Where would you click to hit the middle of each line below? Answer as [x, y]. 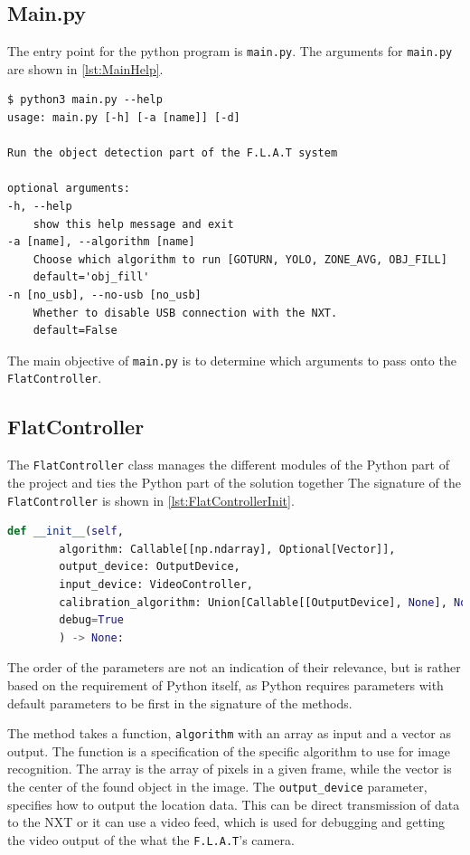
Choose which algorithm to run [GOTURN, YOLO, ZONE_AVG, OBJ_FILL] [240, 259]
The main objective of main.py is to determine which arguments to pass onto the [232, 360]
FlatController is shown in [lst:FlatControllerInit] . [151, 500]
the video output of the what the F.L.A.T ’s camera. [151, 839]
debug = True [91, 620]
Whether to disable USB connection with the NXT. [185, 313]
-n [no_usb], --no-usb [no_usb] [104, 294]
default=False [75, 331]
